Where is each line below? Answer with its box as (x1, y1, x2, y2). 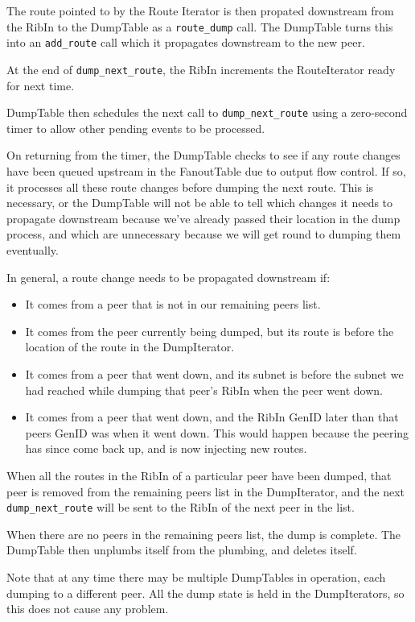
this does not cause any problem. (6, 600, 169, 617)
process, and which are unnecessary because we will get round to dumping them (6, 226, 401, 243)
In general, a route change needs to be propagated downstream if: (6, 268, 331, 285)
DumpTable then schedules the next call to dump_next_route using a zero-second (6, 104, 408, 121)
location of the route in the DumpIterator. (25, 338, 235, 355)
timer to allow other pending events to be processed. (6, 119, 265, 136)
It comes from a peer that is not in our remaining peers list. (25, 296, 321, 313)
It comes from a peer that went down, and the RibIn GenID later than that (25, 408, 399, 425)
